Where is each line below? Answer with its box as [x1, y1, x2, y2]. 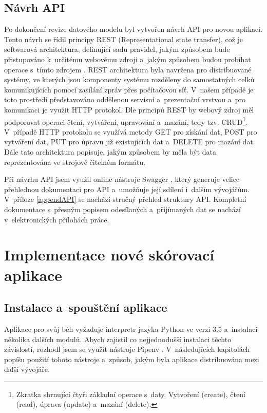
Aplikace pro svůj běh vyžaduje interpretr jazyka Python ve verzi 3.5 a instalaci [4, 323, 258, 334]
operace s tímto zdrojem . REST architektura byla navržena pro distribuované [4, 64, 252, 74]
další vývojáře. [4, 364, 50, 374]
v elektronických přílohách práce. [4, 214, 109, 224]
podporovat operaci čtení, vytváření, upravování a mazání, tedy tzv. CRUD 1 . [4, 115, 248, 127]
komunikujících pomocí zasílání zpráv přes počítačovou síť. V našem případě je [4, 84, 254, 95]
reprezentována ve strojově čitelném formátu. [4, 156, 146, 167]
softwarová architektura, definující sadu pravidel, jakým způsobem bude [4, 44, 230, 54]
